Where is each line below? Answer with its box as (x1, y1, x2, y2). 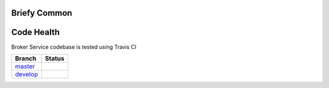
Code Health (11, 27, 60, 37)
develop (15, 70, 38, 78)
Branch (15, 54, 37, 63)
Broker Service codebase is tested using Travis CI (11, 43, 136, 51)
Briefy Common (11, 8, 73, 18)
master (15, 62, 35, 71)
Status (44, 54, 65, 63)
